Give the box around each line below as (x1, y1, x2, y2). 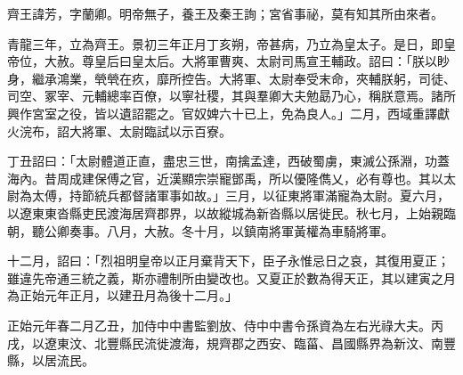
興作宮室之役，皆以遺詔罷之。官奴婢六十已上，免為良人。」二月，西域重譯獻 (7, 103, 450, 122)
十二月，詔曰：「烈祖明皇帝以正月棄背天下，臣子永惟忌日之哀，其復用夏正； (7, 251, 450, 270)
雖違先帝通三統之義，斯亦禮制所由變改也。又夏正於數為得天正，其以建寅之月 (7, 268, 456, 287)
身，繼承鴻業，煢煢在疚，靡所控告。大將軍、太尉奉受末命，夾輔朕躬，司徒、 (7, 69, 456, 87)
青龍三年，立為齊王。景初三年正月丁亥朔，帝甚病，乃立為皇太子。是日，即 (7, 34, 443, 53)
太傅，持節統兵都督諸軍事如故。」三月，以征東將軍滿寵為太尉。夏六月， (31, 186, 450, 205)
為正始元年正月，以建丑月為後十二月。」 (7, 286, 238, 305)
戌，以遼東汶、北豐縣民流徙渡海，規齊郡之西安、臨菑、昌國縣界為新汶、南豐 (7, 333, 456, 352)
